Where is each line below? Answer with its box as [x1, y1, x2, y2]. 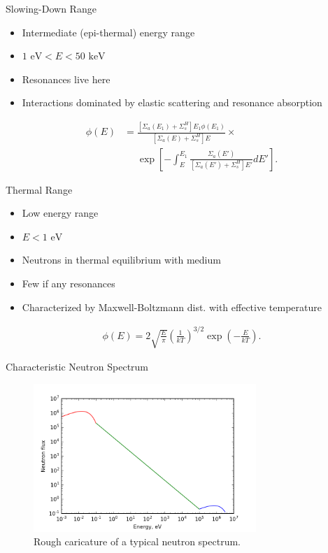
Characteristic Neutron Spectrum [6, 359, 149, 373]
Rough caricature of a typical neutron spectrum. [34, 534, 241, 549]
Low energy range [22, 206, 99, 220]
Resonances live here [22, 71, 110, 86]
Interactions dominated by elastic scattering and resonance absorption [22, 95, 322, 110]
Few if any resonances [22, 276, 115, 291]
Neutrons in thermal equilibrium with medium [22, 252, 221, 267]
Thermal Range [6, 182, 73, 196]
